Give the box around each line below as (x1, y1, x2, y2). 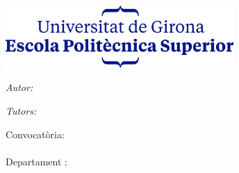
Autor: (6, 80, 33, 94)
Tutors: (6, 104, 37, 118)
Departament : (6, 154, 67, 168)
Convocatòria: (6, 126, 65, 141)
